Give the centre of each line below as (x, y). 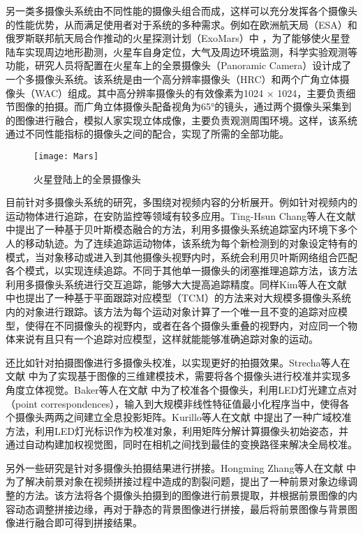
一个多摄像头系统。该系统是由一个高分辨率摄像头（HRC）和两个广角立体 (173, 79)
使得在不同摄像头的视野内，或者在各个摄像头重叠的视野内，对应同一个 (186, 325)
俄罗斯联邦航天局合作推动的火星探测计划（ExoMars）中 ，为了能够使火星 (173, 38)
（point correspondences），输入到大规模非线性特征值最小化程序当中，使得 (173, 403)
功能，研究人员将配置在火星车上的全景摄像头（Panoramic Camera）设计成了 (179, 65)
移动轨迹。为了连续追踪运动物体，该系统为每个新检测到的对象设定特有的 (191, 243)
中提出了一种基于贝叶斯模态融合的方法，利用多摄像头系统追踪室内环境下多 (177, 229)
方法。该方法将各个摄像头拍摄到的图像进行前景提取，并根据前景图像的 (186, 495)
